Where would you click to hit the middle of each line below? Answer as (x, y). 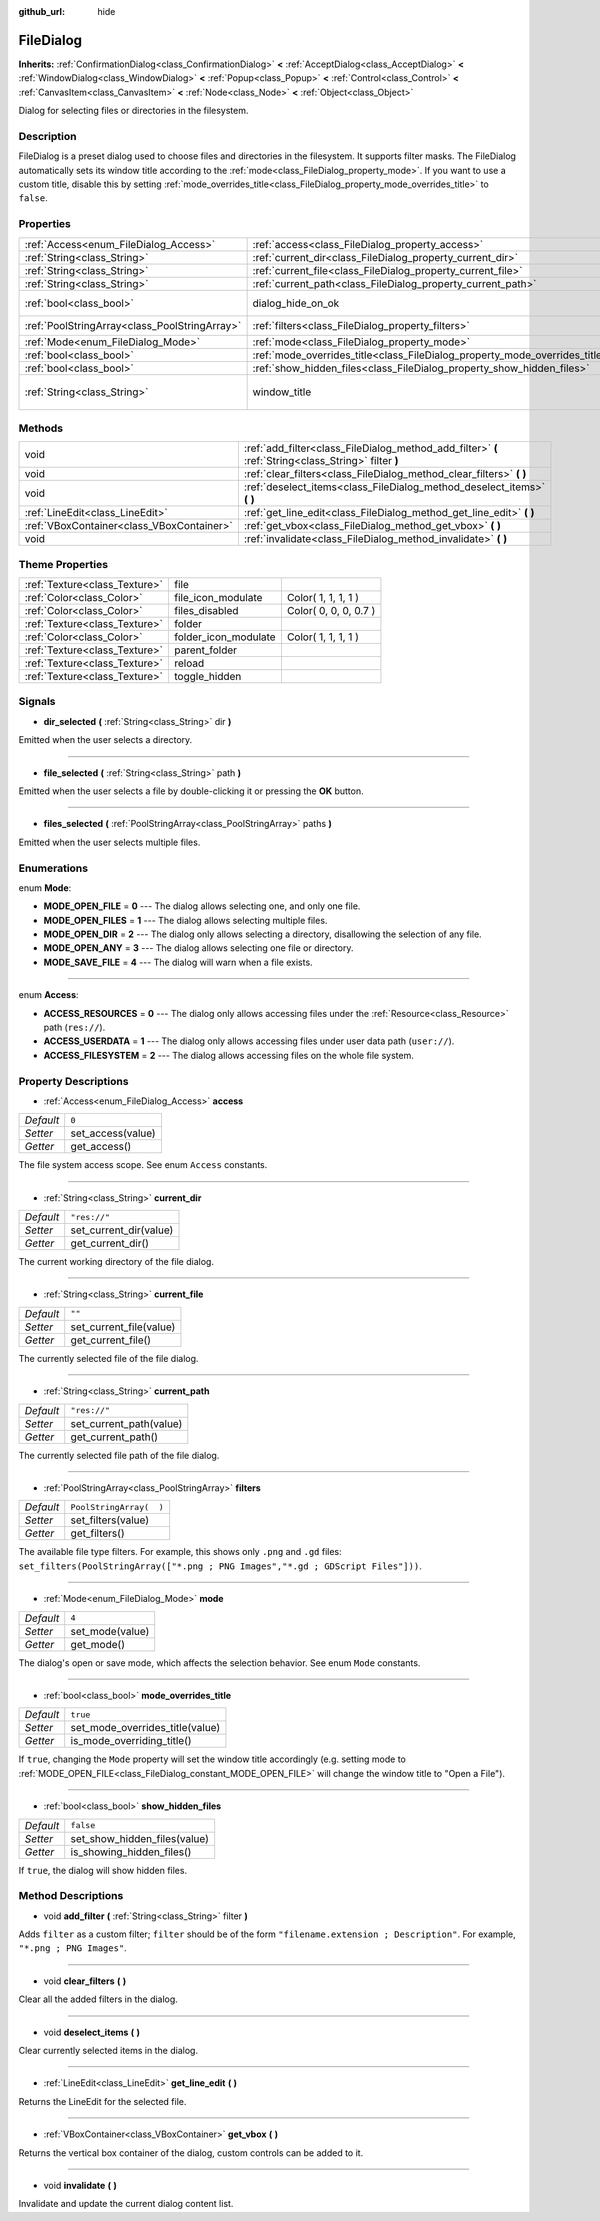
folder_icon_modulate (224, 637)
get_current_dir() (110, 1243)
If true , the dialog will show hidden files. (103, 1870)
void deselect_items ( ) (91, 2032)
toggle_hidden (207, 677)
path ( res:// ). (74, 1027)
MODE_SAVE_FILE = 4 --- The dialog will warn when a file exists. (178, 962)
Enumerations (53, 868)
